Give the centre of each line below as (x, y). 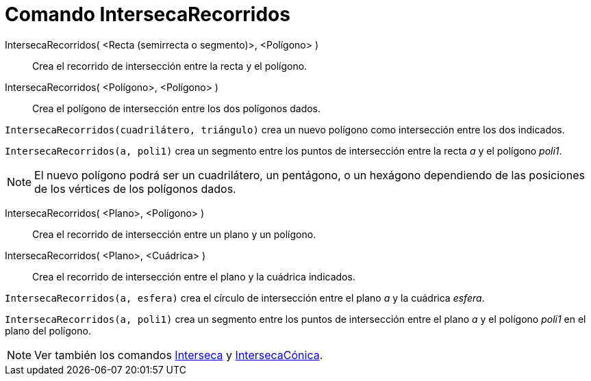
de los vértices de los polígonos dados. (135, 188)
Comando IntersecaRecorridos (148, 14)
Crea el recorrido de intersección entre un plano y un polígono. (174, 234)
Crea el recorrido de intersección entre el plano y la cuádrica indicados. (194, 276)
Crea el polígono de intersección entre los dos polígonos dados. (177, 108)
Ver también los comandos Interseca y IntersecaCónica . (179, 355)
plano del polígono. (48, 330)
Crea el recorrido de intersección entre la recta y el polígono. (170, 66)
